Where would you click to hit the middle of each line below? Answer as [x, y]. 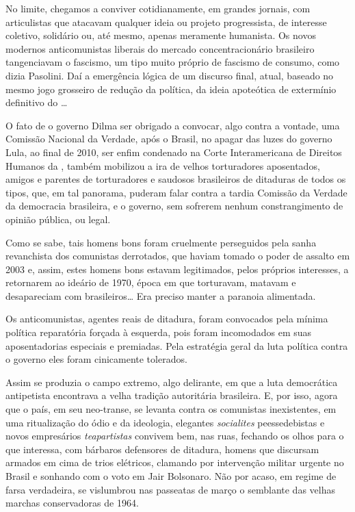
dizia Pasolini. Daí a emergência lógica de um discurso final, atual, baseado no [170, 75]
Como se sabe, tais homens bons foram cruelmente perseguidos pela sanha [161, 242]
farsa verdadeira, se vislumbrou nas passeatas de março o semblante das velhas [170, 489]
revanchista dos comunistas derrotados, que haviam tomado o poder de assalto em [178, 256]
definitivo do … [37, 102]
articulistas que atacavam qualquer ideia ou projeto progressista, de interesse [166, 22]
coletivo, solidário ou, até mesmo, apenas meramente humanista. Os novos [161, 35]
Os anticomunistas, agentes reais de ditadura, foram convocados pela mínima [167, 319]
